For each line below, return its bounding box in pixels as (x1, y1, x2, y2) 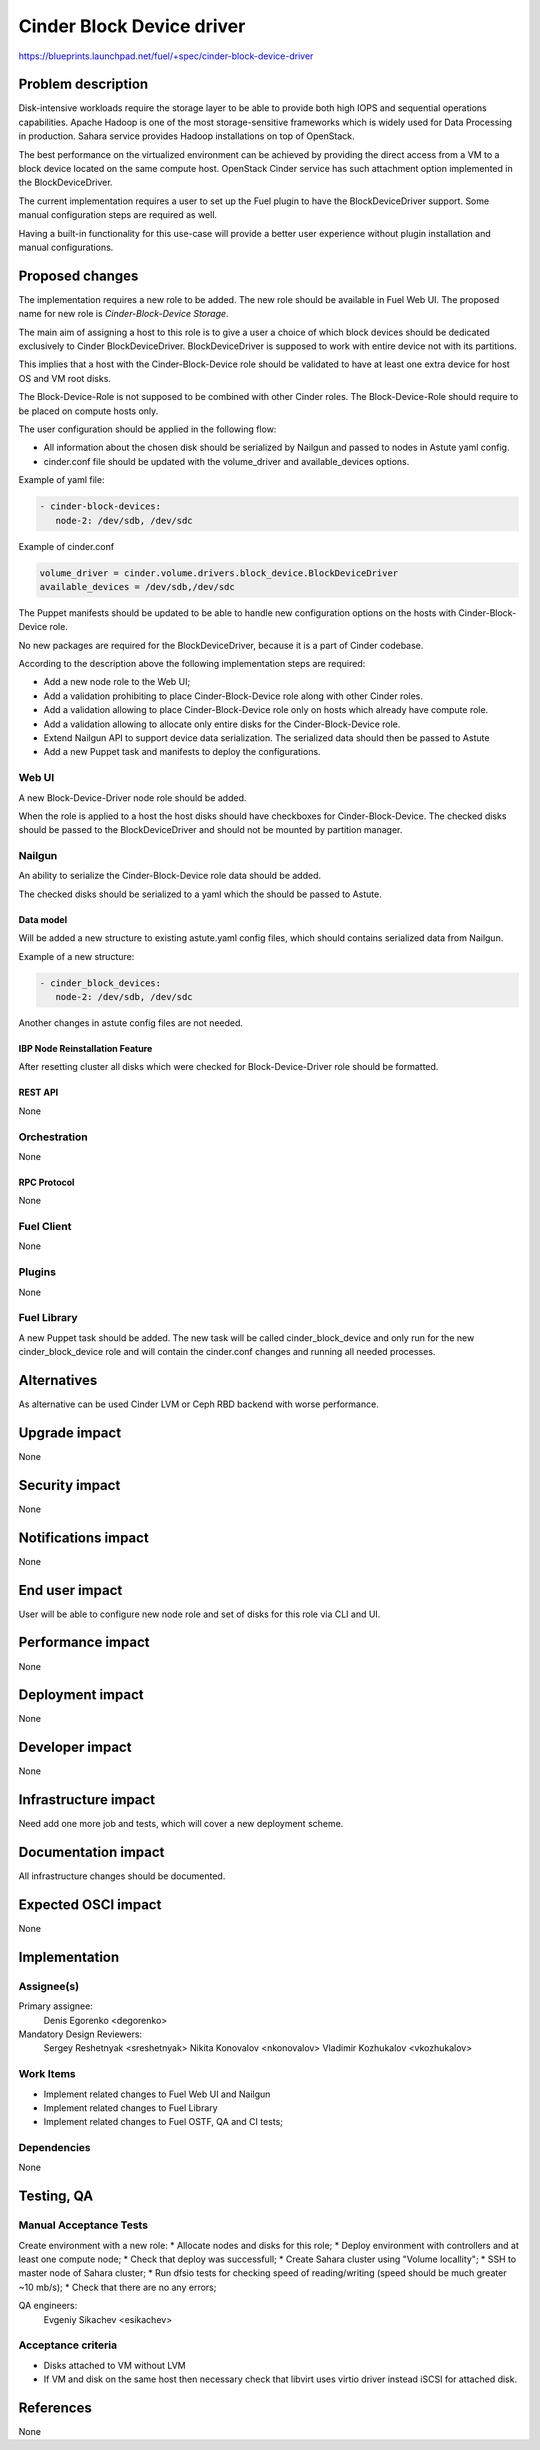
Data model (18, 913, 68, 925)
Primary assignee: (18, 2000, 94, 2012)
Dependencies (18, 2141, 92, 2155)
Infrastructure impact (18, 1791, 156, 1809)
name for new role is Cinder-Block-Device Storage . (18, 308, 229, 320)
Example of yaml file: (18, 474, 105, 486)
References (18, 2399, 92, 2416)
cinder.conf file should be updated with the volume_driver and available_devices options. (43, 455, 410, 467)
